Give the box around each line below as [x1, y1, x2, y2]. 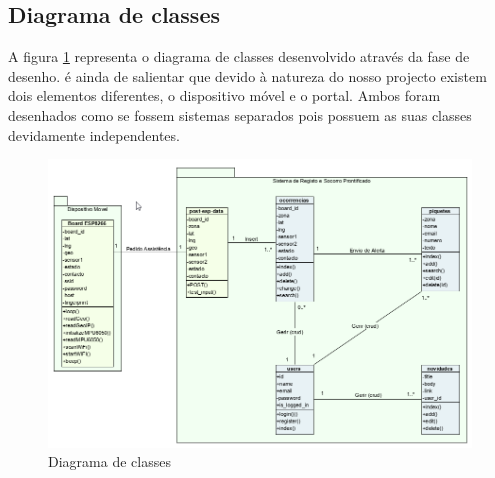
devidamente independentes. [8, 124, 180, 145]
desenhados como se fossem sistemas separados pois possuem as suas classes [8, 104, 472, 125]
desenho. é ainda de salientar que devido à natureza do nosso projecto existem [8, 65, 487, 86]
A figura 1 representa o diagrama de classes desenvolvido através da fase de [8, 46, 470, 67]
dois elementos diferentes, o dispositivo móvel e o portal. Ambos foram [8, 85, 441, 106]
